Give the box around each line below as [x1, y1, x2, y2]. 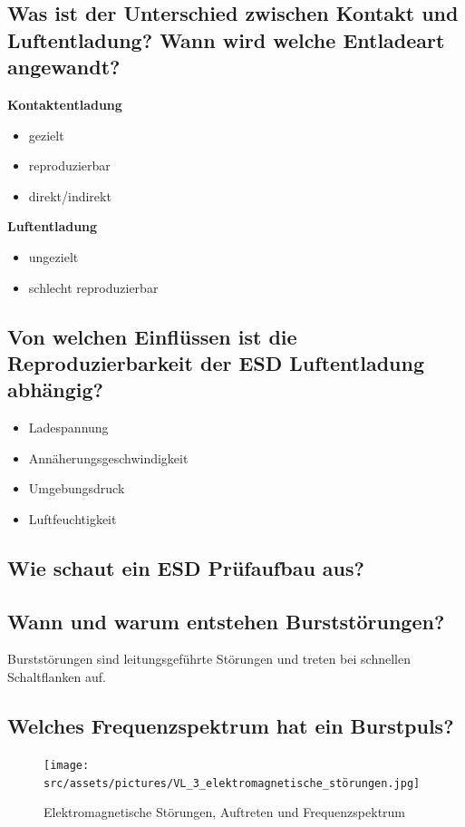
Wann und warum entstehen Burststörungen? [7, 607, 445, 635]
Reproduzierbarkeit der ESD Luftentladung [7, 348, 425, 376]
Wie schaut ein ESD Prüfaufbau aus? [7, 553, 364, 581]
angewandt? [7, 53, 121, 81]
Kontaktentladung [7, 94, 122, 113]
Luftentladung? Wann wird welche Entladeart [7, 25, 445, 54]
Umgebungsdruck [28, 479, 125, 498]
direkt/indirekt [28, 186, 111, 205]
